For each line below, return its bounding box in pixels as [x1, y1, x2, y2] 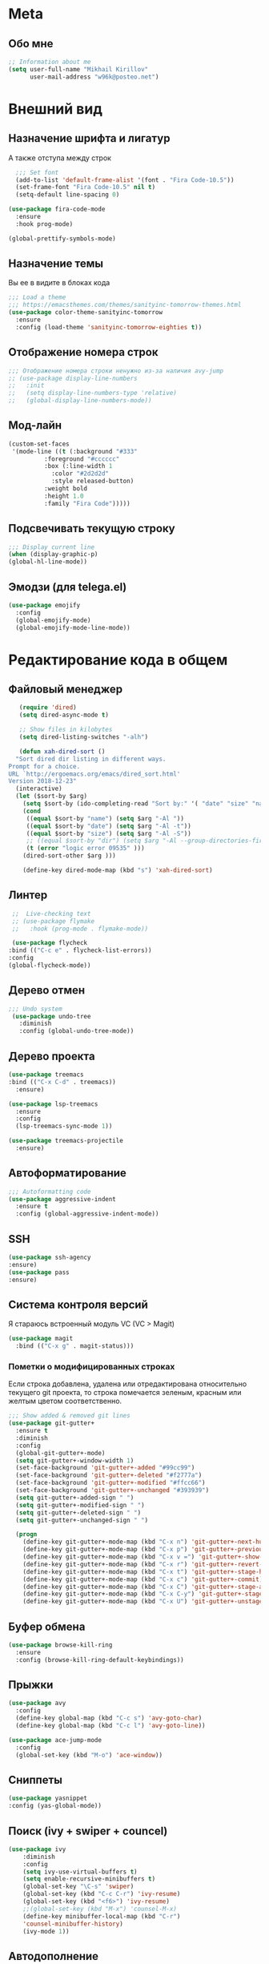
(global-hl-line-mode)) [8, 558, 88, 566]
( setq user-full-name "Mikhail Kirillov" [8, 65, 149, 73]
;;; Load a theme [8, 293, 66, 301]
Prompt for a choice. [8, 762, 81, 770]
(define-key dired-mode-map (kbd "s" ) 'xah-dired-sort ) [22, 866, 214, 874]
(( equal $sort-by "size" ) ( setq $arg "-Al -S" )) [26, 829, 192, 837]
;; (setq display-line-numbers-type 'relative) [8, 389, 178, 397]
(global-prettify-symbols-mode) [8, 234, 116, 243]
